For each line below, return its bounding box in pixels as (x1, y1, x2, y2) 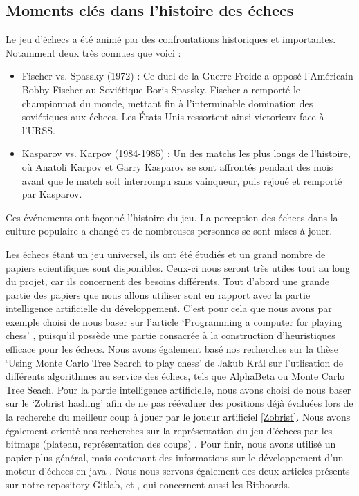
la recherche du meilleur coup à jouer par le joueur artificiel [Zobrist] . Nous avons (6, 410, 351, 424)
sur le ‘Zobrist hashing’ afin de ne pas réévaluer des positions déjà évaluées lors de (6, 396, 353, 410)
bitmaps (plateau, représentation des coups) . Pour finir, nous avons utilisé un (6, 437, 336, 451)
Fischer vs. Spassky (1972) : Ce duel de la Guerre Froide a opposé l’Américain (21, 68, 353, 83)
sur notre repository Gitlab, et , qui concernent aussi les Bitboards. (6, 477, 291, 492)
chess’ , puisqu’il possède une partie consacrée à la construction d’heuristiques (6, 328, 335, 342)
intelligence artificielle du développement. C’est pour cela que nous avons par (6, 301, 332, 315)
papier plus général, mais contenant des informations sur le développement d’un (6, 450, 344, 464)
